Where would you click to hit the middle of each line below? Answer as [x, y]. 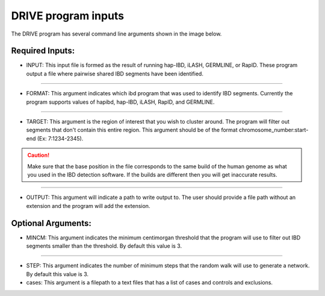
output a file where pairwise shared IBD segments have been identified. [115, 74]
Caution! [39, 155]
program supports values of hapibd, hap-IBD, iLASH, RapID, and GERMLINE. [120, 102]
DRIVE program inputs [68, 16]
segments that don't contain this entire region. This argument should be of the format [132, 130]
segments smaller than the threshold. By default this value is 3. [104, 246]
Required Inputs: [43, 51]
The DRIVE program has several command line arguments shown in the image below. [116, 34]
